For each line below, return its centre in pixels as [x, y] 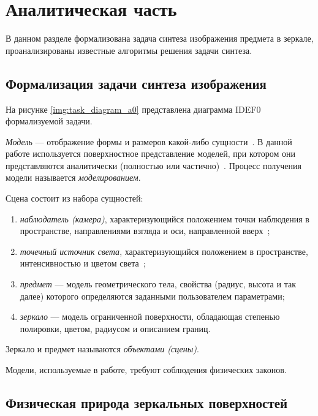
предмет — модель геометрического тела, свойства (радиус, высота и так [158, 284]
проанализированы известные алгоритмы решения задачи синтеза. [129, 50]
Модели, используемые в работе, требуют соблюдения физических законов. [146, 370]
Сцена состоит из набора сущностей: [74, 198]
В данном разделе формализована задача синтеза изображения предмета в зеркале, [160, 38]
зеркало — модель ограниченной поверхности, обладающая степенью [150, 316]
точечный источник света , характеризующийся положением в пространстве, [164, 251]
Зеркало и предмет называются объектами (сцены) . [102, 349]
